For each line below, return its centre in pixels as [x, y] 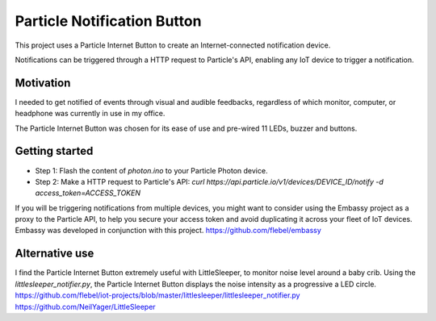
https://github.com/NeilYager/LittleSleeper [86, 306]
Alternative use [55, 254]
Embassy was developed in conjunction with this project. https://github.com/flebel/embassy [168, 231]
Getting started [54, 151]
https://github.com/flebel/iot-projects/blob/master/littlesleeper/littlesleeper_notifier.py [157, 295]
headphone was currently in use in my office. [90, 114]
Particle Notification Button [108, 21]
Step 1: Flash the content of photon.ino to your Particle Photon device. [151, 170]
